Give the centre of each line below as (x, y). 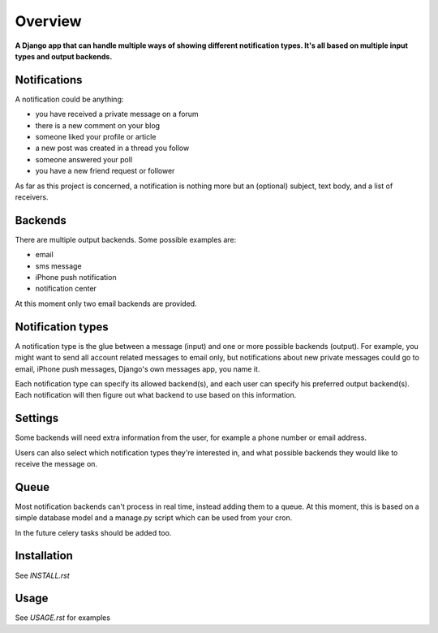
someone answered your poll (84, 159)
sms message (58, 266)
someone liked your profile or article (96, 137)
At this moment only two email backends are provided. (106, 304)
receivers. (32, 197)
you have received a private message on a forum (117, 114)
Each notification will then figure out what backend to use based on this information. (156, 395)
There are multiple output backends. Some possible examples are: (126, 239)
